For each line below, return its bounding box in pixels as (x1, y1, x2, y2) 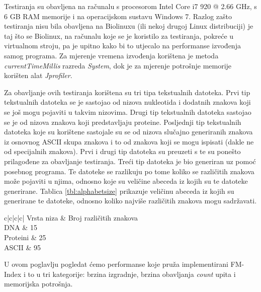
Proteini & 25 (4, 232, 46, 243)
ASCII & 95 (4, 242, 41, 252)
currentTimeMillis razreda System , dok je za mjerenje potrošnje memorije (4, 60, 232, 70)
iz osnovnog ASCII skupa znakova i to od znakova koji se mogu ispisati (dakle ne (4, 136, 254, 147)
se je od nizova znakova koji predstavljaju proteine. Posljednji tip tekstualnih (4, 116, 241, 127)
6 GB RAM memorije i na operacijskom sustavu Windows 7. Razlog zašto (4, 11, 232, 21)
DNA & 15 (4, 222, 37, 233)
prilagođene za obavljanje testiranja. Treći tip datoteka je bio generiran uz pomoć (4, 156, 256, 166)
